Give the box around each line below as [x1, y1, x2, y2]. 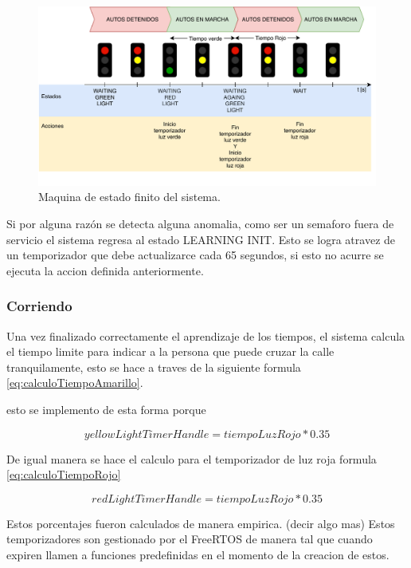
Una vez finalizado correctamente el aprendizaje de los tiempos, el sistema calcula [6, 327, 405, 344]
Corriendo [6, 296, 72, 316]
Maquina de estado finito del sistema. [38, 188, 221, 205]
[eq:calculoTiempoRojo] [6, 466, 121, 483]
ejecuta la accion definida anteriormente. [6, 262, 204, 278]
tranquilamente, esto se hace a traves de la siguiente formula [6, 358, 301, 375]
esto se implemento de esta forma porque [6, 400, 206, 417]
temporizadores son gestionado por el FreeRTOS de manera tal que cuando [6, 531, 373, 547]
